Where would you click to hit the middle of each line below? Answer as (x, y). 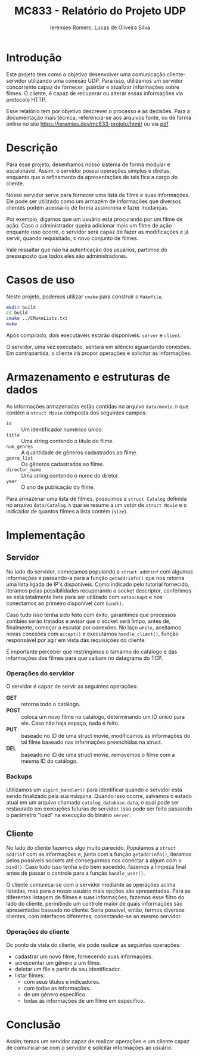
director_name (24, 470)
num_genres (20, 447)
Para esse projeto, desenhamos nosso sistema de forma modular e (88, 164)
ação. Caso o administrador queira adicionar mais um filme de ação (89, 225)
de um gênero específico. (55, 994)
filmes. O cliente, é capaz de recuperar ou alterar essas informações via (95, 93)
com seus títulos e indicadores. (62, 981)
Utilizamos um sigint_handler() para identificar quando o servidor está (94, 790)
